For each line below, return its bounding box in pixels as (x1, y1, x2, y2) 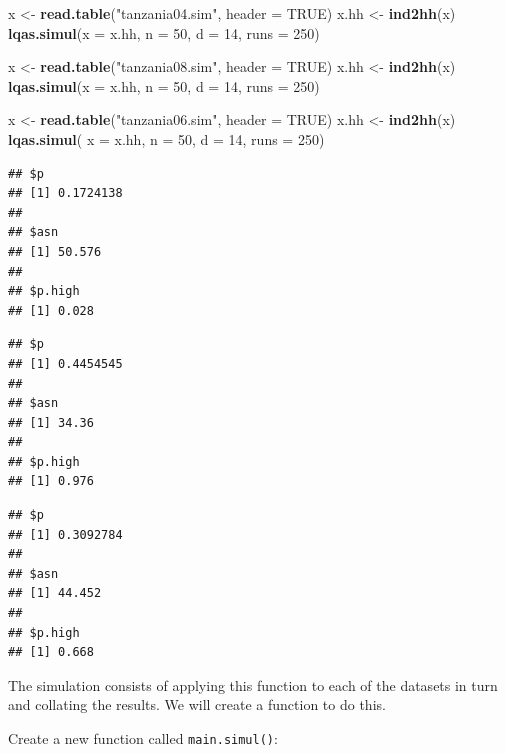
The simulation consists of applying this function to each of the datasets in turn (8, 674, 498, 695)
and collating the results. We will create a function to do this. (8, 694, 386, 715)
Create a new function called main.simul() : (8, 728, 278, 748)
